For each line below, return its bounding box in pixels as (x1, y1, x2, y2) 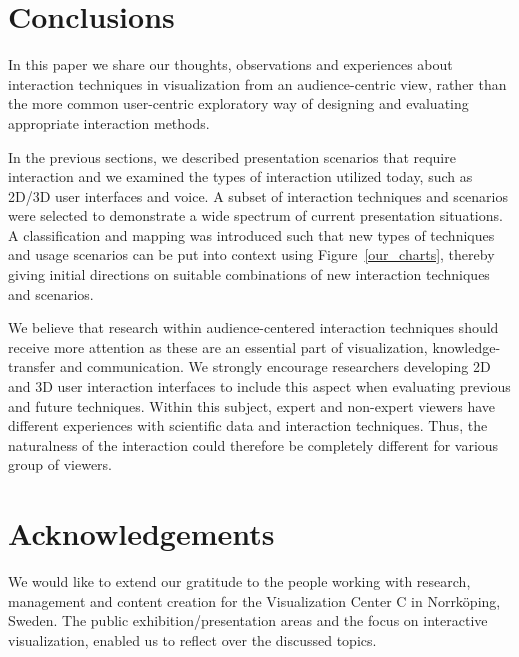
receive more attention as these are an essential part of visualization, (8, 336, 428, 357)
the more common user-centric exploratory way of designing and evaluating (8, 93, 469, 114)
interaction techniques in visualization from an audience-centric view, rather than (8, 73, 507, 94)
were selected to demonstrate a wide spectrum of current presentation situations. (8, 205, 503, 226)
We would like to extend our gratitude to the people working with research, (8, 571, 471, 592)
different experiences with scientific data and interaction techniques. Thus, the (8, 415, 488, 436)
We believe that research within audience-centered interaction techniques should (8, 317, 499, 338)
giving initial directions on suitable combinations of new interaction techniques (8, 264, 490, 285)
